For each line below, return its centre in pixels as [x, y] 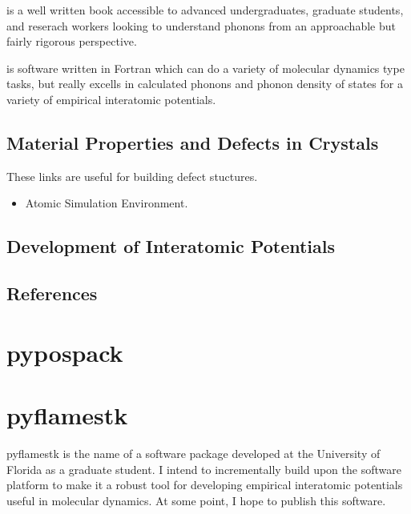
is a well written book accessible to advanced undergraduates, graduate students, [205, 10]
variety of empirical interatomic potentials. [111, 99]
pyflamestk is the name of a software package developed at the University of [193, 454]
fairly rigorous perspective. [72, 41]
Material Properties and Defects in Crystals [193, 142]
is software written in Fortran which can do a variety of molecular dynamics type [205, 68]
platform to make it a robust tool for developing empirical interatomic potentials [205, 485]
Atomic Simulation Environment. [107, 203]
